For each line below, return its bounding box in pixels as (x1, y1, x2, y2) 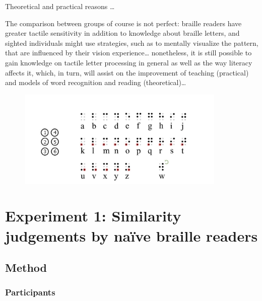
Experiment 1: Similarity (5, 205, 181, 226)
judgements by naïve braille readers (5, 225, 258, 246)
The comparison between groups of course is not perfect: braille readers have (5, 18, 242, 28)
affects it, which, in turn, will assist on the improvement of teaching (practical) (5, 67, 249, 78)
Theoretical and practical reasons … (5, 1, 115, 11)
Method (5, 260, 47, 275)
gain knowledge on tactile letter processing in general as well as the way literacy (5, 57, 252, 67)
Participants (5, 286, 55, 298)
